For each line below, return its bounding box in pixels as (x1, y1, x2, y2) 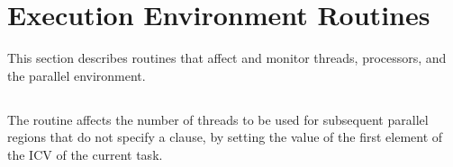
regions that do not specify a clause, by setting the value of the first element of (7, 127, 443, 146)
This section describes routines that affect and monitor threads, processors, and (7, 48, 447, 67)
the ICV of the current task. (7, 145, 163, 163)
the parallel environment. (7, 66, 146, 84)
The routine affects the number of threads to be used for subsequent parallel (7, 110, 429, 128)
